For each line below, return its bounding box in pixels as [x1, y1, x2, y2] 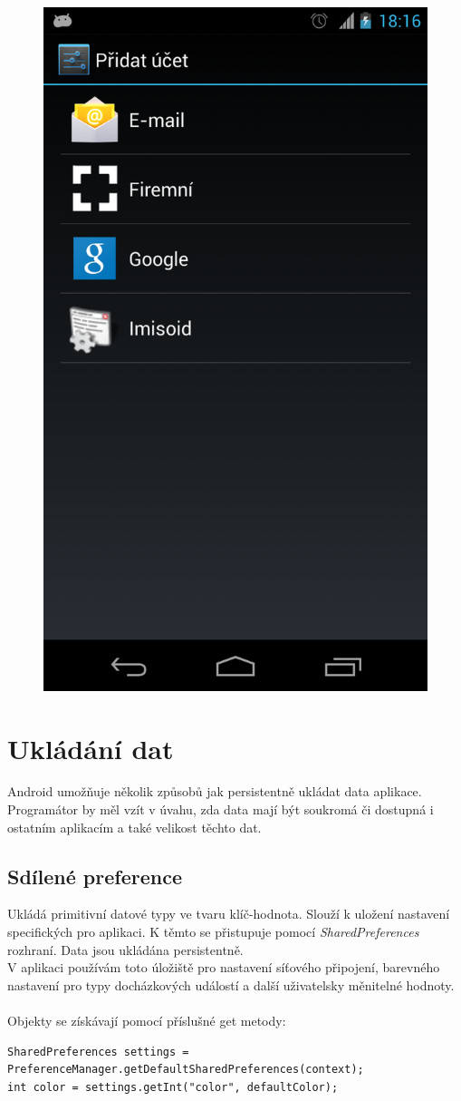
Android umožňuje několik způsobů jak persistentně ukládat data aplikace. [7, 782, 422, 801]
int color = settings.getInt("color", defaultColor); [7, 1080, 339, 1094]
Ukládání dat [7, 729, 174, 766]
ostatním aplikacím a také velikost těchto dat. [7, 817, 262, 836]
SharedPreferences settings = [7, 1045, 189, 1058]
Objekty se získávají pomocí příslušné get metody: [7, 1011, 286, 1030]
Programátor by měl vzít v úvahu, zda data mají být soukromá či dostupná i [7, 800, 434, 819]
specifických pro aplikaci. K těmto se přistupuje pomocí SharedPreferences [7, 922, 419, 941]
